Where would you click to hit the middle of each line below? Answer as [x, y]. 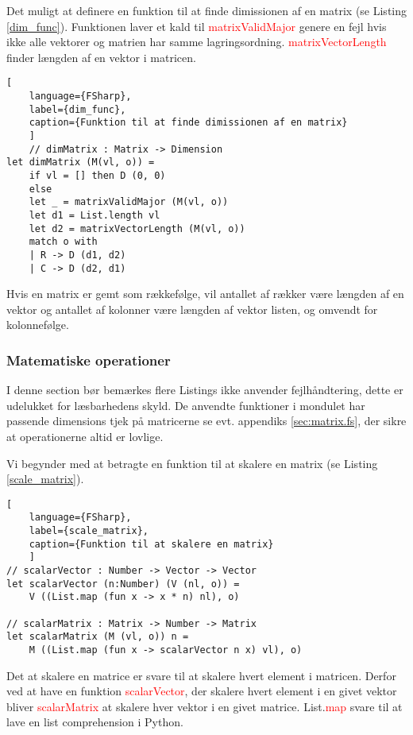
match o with [63, 242]
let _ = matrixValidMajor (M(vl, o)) [129, 202]
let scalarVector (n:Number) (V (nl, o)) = [123, 584]
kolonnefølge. [38, 325]
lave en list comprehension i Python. [95, 722]
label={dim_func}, [77, 109]
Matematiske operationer [89, 360]
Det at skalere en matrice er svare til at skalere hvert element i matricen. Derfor [201, 675]
